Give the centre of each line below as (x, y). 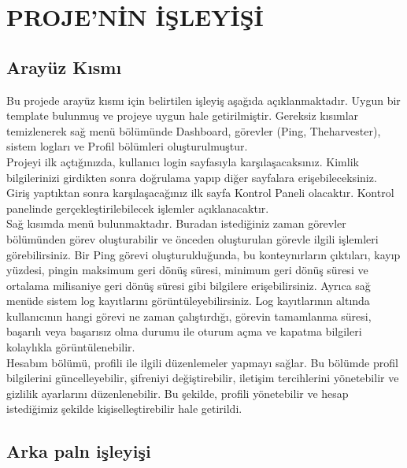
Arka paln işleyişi (79, 451)
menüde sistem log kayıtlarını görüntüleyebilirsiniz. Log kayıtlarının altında (188, 301)
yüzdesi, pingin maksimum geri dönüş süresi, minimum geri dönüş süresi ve (187, 270)
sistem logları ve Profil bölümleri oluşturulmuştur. (127, 146)
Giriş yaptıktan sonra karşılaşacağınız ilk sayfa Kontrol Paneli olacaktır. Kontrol (200, 193)
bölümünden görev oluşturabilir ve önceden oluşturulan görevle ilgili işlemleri (192, 238)
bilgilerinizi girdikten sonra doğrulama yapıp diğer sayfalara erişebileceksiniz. (192, 177)
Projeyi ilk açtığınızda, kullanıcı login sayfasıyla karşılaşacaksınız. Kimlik (183, 161)
